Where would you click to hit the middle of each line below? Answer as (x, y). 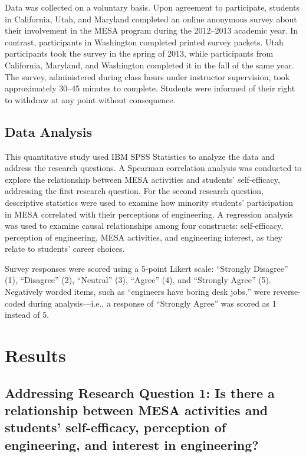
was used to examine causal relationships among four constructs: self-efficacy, (144, 226)
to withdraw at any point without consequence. (90, 99)
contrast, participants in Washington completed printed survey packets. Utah (144, 42)
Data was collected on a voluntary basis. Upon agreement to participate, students (152, 7)
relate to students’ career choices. (65, 249)
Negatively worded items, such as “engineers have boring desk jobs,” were (138, 292)
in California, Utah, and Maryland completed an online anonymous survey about (151, 19)
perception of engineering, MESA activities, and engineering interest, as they (144, 237)
